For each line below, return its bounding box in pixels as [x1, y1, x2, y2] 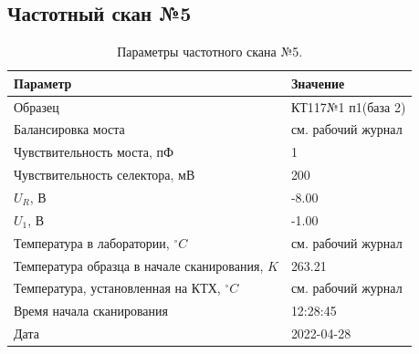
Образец [14, 97, 59, 116]
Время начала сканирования [14, 301, 168, 320]
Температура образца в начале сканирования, [14, 255, 264, 275]
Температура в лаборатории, [14, 233, 170, 252]
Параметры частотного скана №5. [117, 42, 303, 61]
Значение [290, 73, 345, 92]
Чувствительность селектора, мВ [14, 165, 195, 184]
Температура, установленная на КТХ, [14, 278, 221, 297]
